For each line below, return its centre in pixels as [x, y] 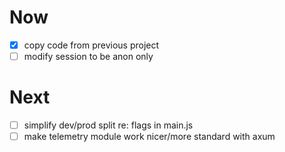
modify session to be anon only [88, 56]
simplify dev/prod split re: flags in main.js [108, 125]
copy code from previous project [91, 45]
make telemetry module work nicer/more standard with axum [149, 137]
